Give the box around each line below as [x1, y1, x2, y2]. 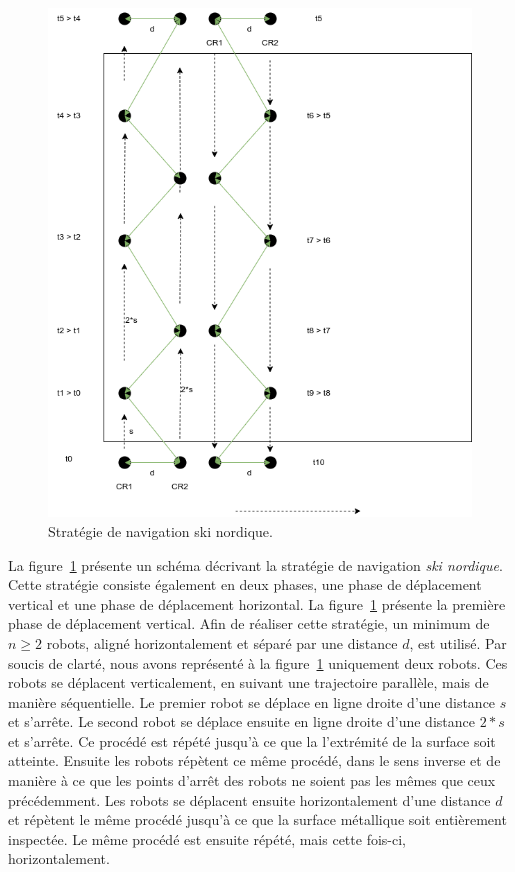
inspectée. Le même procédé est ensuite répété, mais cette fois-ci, [8, 828, 406, 849]
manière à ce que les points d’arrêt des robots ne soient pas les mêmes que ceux [8, 770, 496, 791]
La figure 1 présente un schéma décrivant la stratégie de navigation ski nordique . [8, 554, 503, 575]
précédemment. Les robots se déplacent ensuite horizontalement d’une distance [8, 789, 491, 810]
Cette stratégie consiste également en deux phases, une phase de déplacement [8, 574, 482, 595]
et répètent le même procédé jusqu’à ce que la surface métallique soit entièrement [8, 809, 507, 830]
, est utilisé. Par [409, 632, 507, 653]
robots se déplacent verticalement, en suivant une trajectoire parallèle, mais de [8, 672, 489, 693]
